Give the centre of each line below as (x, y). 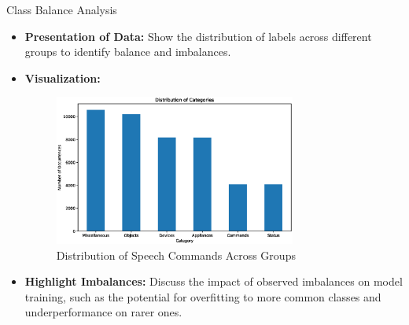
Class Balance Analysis (62, 9)
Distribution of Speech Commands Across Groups (176, 255)
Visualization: (63, 78)
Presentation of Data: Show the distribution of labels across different (198, 36)
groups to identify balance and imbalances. (128, 52)
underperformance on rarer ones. (103, 312)
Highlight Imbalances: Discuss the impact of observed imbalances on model (214, 281)
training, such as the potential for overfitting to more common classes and (203, 296)
